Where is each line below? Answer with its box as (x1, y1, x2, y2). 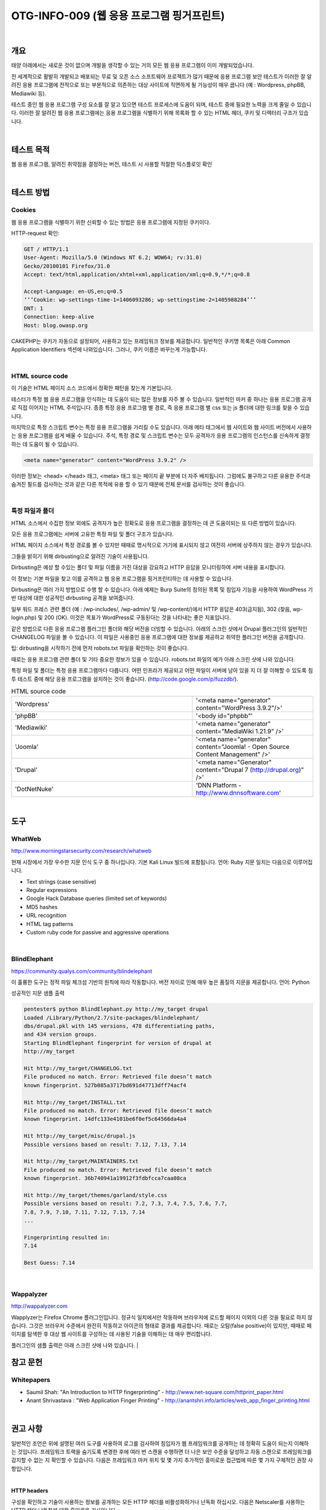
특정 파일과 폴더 (11, 507, 54, 515)
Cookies (11, 206, 36, 214)
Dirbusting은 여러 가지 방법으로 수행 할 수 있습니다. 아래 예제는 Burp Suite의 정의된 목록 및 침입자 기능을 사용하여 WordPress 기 (11, 586, 313, 593)
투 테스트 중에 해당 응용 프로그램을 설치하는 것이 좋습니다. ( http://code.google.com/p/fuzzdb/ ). (11, 675, 238, 683)
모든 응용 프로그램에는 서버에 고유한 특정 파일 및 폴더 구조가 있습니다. (11, 530, 174, 538)
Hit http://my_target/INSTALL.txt (24, 1099, 126, 1105)
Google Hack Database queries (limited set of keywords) (26, 895, 167, 902)
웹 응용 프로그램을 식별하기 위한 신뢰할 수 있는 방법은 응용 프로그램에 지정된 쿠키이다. (11, 218, 211, 226)
